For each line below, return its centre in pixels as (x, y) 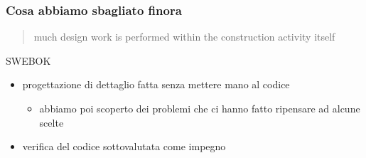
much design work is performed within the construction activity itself (184, 37)
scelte (52, 122)
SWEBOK (28, 60)
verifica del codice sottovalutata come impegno (124, 146)
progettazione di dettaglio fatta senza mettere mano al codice (156, 84)
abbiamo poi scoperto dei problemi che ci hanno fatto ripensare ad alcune (200, 108)
